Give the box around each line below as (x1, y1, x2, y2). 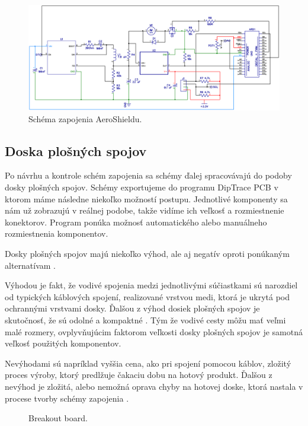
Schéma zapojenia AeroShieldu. (28, 112, 142, 125)
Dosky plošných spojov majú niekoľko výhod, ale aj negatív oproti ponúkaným (5, 247, 290, 259)
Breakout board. (28, 412, 88, 424)
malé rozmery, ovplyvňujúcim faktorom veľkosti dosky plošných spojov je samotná (5, 325, 303, 338)
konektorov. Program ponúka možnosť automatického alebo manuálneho (5, 215, 267, 228)
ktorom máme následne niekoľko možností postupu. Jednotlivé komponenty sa (5, 192, 288, 205)
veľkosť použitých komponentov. (5, 337, 121, 349)
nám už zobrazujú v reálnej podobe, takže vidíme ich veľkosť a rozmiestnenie (5, 204, 284, 217)
